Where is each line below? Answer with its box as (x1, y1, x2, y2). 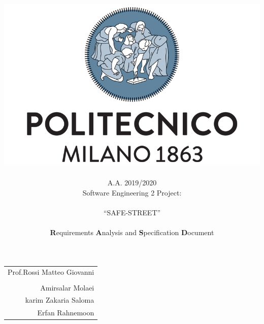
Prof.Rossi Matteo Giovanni (8, 267, 94, 277)
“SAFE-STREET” (103, 207, 161, 217)
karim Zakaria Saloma (25, 295, 94, 305)
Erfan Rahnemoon (37, 307, 94, 318)
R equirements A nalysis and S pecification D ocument (50, 227, 214, 238)
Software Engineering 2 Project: (82, 187, 182, 198)
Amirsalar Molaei (40, 282, 94, 293)
